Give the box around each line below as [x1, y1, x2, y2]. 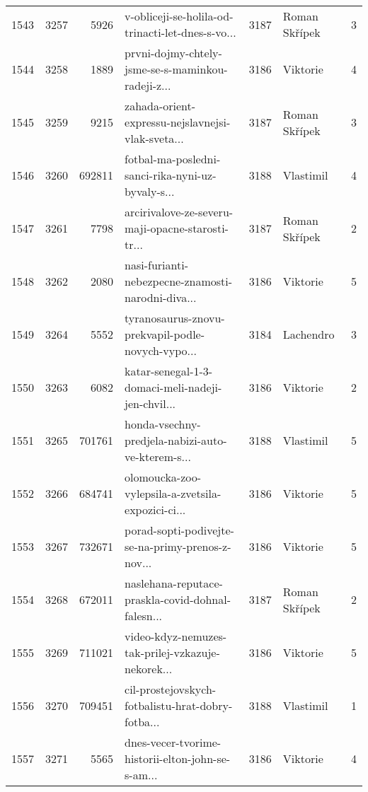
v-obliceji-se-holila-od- [125, 8, 234, 24]
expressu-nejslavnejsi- [125, 114, 231, 130]
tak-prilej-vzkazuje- [125, 644, 220, 660]
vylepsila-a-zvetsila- [125, 485, 222, 501]
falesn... [125, 607, 163, 624]
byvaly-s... [125, 183, 175, 199]
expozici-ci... [125, 501, 186, 518]
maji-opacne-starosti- [125, 220, 229, 236]
